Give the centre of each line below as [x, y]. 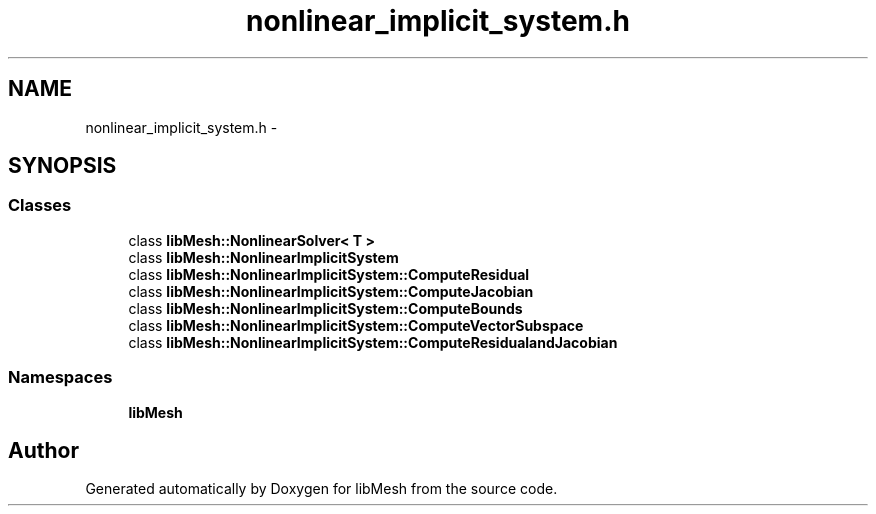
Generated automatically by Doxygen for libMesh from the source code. [321, 489]
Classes [40, 205]
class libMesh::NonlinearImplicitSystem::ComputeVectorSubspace [356, 325]
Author [43, 450]
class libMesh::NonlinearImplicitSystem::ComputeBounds [325, 308]
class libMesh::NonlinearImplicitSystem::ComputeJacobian [331, 291]
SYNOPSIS [62, 166]
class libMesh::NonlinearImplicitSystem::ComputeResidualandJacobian [373, 342]
